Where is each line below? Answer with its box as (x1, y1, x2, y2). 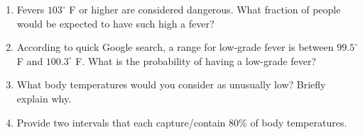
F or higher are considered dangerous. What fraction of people (69, 2, 341, 16)
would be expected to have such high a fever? (16, 16, 215, 30)
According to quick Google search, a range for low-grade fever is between (16, 40, 334, 54)
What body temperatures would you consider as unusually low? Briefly (16, 77, 326, 92)
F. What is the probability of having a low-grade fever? (75, 53, 316, 68)
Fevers (16, 2, 45, 16)
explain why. (16, 90, 72, 105)
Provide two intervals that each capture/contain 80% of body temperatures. (16, 115, 347, 129)
